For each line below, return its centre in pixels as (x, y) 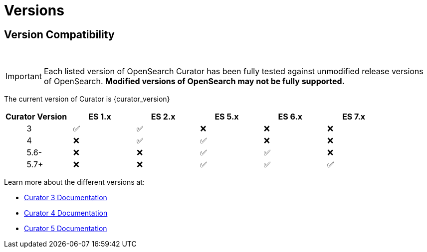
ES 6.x (290, 117)
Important (24, 76)
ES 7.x (354, 117)
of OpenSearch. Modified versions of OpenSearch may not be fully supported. (194, 81)
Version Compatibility (59, 34)
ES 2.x (163, 117)
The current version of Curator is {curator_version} (87, 99)
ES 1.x (100, 117)
